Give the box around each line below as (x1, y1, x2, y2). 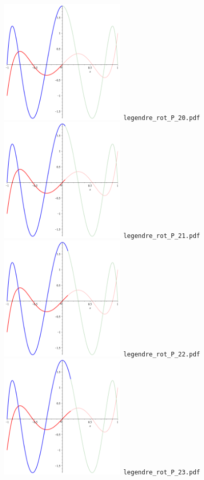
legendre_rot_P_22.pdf (123, 350, 200, 358)
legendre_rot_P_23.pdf (123, 469, 200, 476)
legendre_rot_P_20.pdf (123, 114, 200, 122)
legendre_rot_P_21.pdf (123, 232, 200, 240)
